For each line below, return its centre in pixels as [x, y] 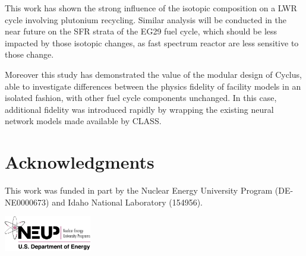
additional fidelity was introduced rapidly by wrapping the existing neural [139, 109]
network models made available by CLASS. [83, 121]
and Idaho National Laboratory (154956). [127, 202]
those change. [29, 54]
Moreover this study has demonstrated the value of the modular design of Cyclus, [153, 74]
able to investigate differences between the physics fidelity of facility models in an [153, 86]
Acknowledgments [80, 162]
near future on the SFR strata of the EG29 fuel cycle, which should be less [141, 31]
